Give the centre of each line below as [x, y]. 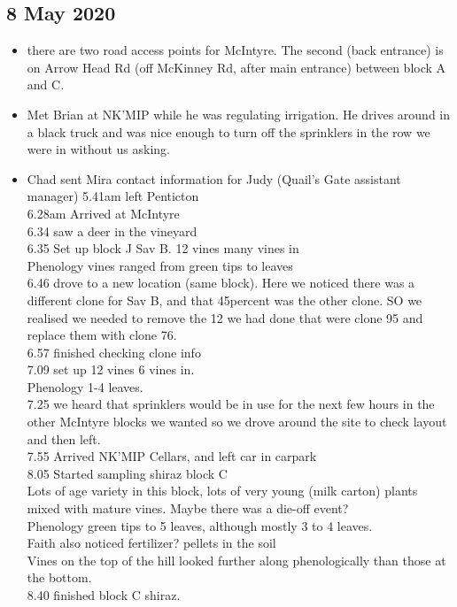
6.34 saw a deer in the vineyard [112, 231]
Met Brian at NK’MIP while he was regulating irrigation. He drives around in [238, 114]
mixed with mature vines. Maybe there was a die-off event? [188, 508]
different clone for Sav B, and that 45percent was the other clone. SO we [225, 300]
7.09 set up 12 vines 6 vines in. [111, 369]
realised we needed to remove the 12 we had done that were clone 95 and [225, 317]
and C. [46, 85]
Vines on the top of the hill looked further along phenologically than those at [236, 560]
